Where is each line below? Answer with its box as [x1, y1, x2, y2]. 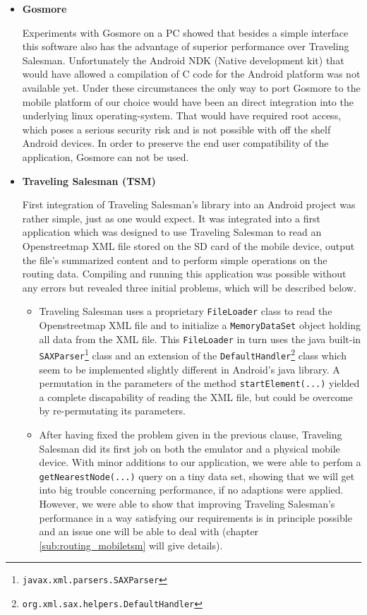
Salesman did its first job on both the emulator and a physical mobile [39, 441, 340, 455]
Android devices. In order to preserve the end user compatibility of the [22, 136, 329, 150]
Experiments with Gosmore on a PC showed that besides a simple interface [22, 25, 349, 40]
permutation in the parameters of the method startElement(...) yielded [39, 376, 360, 390]
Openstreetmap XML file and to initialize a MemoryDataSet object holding [39, 317, 361, 332]
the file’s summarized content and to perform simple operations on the [22, 252, 327, 267]
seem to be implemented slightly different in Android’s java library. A [39, 362, 340, 376]
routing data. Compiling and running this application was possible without [22, 266, 347, 281]
